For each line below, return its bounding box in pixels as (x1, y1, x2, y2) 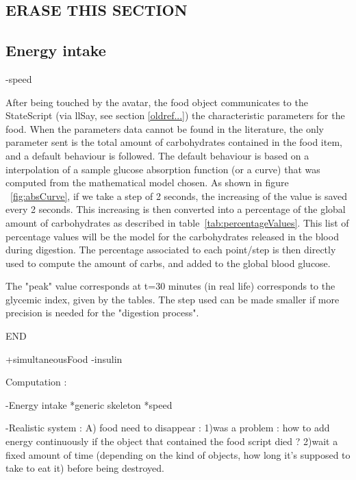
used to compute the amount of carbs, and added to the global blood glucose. (5, 255, 331, 270)
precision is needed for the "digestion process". (5, 305, 199, 320)
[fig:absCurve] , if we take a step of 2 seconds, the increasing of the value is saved (10, 188, 348, 203)
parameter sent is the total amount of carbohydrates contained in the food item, (5, 135, 342, 149)
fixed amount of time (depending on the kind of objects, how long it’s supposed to (5, 447, 351, 462)
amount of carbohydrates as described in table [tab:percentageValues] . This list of (5, 215, 349, 229)
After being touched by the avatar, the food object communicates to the (5, 94, 308, 109)
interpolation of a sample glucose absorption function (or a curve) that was (5, 162, 320, 176)
